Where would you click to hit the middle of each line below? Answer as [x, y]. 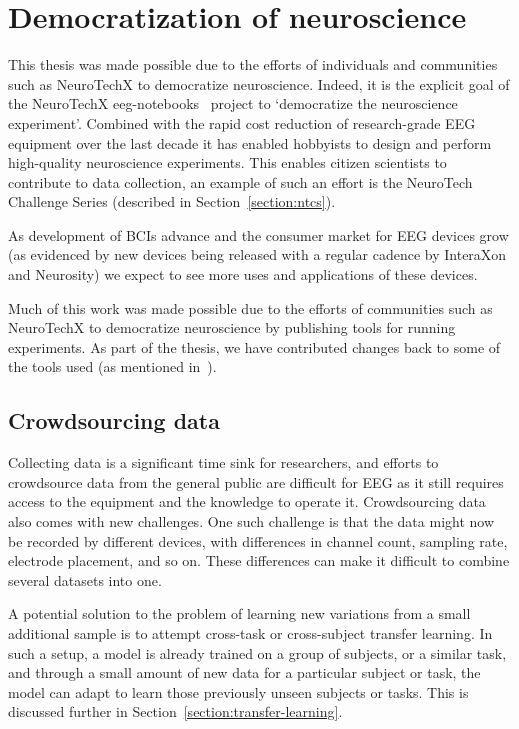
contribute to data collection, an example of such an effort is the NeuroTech [240, 181]
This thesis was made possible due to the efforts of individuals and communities [253, 64]
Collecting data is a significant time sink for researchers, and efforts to [223, 462]
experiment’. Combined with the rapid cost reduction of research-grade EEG [242, 122]
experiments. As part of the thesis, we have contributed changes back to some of [254, 346]
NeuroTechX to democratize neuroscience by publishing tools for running [232, 327]
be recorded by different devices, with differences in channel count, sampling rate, [258, 540]
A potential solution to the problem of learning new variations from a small [239, 613]
